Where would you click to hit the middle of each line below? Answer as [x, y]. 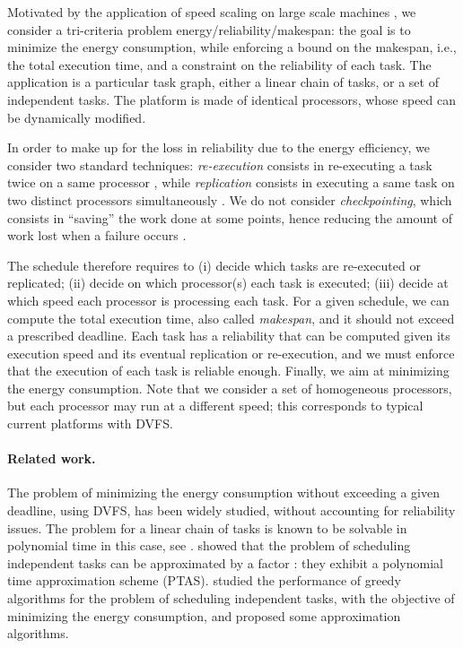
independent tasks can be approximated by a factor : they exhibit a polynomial [225, 562]
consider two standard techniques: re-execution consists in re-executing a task [220, 164]
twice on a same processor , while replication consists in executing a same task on [231, 182]
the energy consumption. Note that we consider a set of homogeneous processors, [230, 388]
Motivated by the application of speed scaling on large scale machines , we [212, 12]
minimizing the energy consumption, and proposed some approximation [204, 615]
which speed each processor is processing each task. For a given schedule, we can [228, 300]
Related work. [52, 458]
